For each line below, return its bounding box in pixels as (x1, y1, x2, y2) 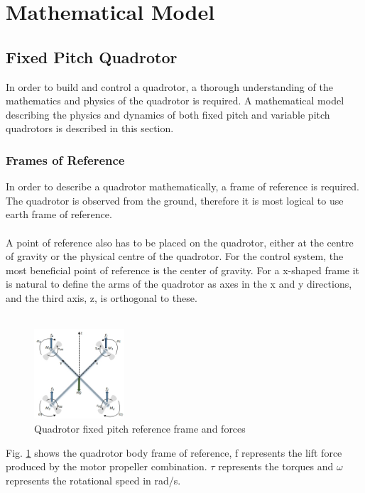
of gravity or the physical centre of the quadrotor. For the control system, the (6, 249, 344, 264)
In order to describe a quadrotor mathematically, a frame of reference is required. (6, 179, 359, 194)
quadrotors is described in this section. (6, 121, 174, 136)
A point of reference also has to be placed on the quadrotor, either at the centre (6, 234, 354, 249)
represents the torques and (218, 459, 334, 474)
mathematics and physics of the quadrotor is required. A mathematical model (6, 93, 344, 108)
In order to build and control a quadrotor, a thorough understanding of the (6, 79, 333, 94)
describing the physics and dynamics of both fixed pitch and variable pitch (6, 107, 330, 121)
